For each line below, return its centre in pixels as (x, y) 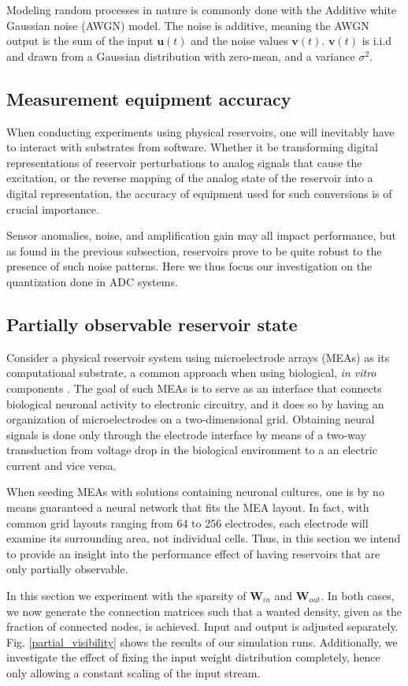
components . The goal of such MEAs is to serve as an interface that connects (194, 388)
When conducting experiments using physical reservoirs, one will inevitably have (200, 131)
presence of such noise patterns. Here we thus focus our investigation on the (189, 266)
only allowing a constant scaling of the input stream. (134, 673)
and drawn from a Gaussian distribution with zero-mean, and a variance (181, 56)
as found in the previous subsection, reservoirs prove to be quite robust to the (194, 250)
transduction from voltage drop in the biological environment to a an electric (192, 450)
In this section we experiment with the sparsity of (126, 596)
